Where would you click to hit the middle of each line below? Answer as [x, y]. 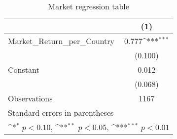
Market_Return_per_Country [61, 41]
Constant [24, 69]
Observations [30, 98]
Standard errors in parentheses [61, 113]
